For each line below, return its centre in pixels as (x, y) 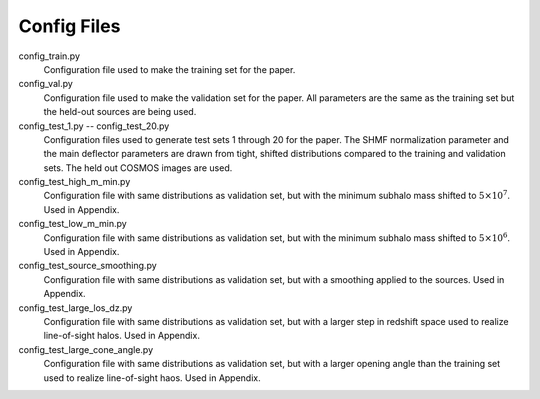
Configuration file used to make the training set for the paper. (169, 69)
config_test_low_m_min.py (72, 224)
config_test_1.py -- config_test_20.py (94, 126)
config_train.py (49, 56)
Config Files (69, 26)
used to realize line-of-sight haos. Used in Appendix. (152, 377)
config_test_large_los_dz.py (75, 307)
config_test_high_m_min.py (74, 182)
